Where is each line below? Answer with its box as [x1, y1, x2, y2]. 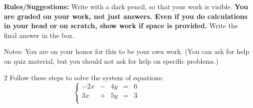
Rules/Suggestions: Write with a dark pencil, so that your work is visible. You [4, 1, 249, 11]
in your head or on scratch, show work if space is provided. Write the [4, 20, 238, 31]
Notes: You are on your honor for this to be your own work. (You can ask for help [4, 46, 250, 56]
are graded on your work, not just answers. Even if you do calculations [4, 11, 248, 21]
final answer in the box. [4, 30, 75, 40]
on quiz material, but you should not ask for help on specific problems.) [4, 55, 219, 66]
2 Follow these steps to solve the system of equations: [4, 72, 164, 82]
